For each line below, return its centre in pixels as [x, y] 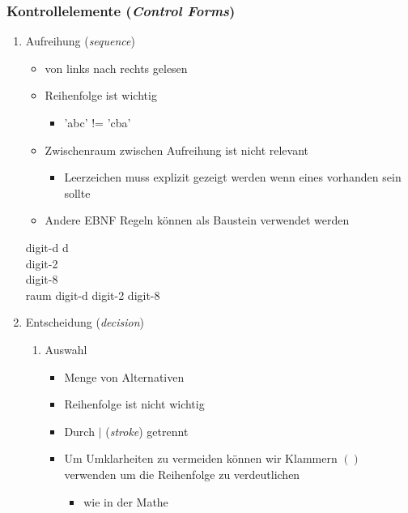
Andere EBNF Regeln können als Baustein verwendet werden [197, 220]
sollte [77, 192]
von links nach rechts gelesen [116, 68]
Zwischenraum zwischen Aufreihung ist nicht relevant [177, 150]
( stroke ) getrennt [147, 431]
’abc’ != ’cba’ [98, 122]
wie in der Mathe [126, 501]
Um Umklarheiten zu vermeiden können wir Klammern [201, 458]
